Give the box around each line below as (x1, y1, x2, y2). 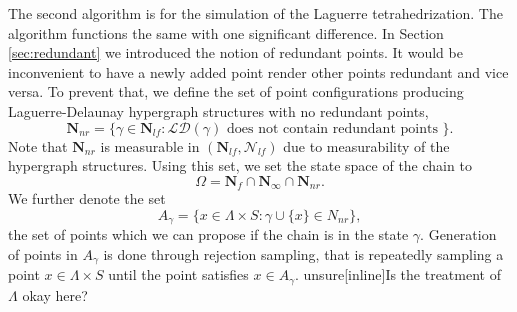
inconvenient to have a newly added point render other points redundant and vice (8, 61, 509, 82)
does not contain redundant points (226, 121, 438, 136)
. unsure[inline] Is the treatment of (295, 264, 501, 285)
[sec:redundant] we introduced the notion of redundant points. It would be (8, 42, 463, 63)
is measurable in (100, 135, 200, 156)
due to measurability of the (283, 135, 450, 156)
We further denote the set (8, 188, 166, 209)
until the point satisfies (108, 264, 249, 285)
